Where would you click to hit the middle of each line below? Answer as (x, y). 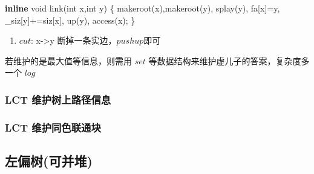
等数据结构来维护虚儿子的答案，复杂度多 (229, 60)
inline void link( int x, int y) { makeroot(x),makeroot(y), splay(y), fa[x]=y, (142, 8)
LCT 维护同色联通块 (53, 127)
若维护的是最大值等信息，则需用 (68, 60)
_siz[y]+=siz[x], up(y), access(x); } (70, 20)
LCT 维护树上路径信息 (58, 99)
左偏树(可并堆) (49, 161)
